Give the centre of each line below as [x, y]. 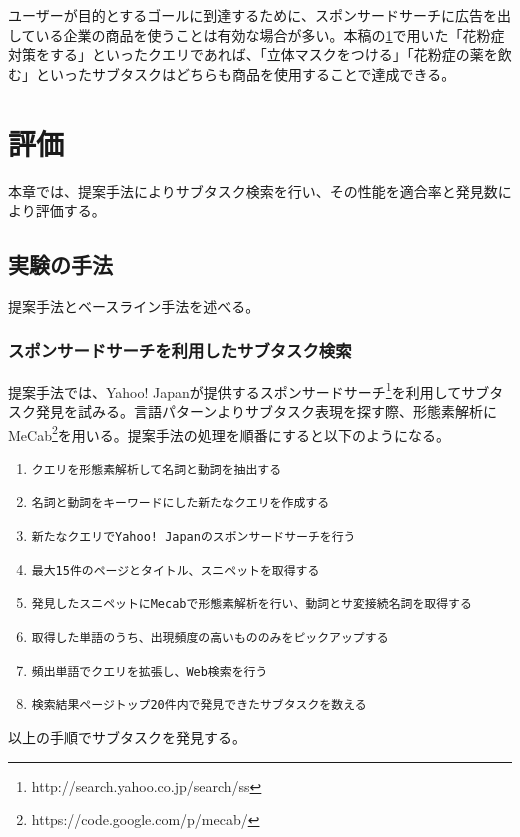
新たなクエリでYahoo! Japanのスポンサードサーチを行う [193, 537]
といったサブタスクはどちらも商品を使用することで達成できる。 [245, 73]
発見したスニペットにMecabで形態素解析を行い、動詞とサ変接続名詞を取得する [251, 604]
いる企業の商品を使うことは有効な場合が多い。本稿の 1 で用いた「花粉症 [270, 34]
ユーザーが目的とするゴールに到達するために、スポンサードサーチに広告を [252, 15]
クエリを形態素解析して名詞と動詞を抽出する [156, 469]
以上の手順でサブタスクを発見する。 [127, 737]
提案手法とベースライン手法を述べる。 [134, 305]
